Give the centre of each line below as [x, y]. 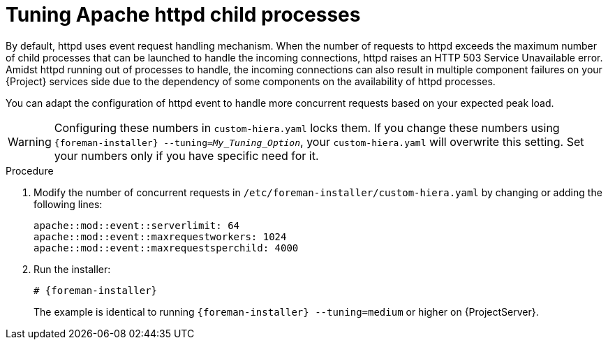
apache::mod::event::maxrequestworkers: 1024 [160, 236]
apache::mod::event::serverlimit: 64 [137, 225]
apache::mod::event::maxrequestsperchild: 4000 [166, 248]
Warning [30, 141]
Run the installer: [72, 269]
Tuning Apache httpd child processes [183, 15]
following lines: [68, 204]
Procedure [30, 170]
